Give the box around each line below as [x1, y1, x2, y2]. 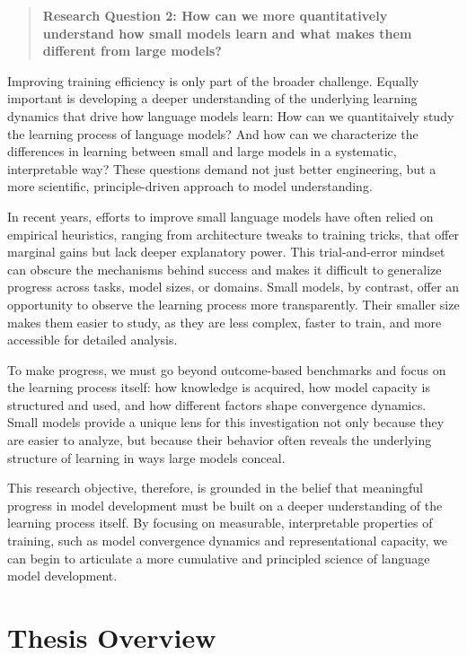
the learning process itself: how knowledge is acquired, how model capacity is [7, 378, 431, 397]
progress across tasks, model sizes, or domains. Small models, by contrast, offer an [7, 277, 460, 296]
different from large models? [42, 41, 222, 60]
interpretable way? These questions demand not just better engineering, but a [7, 159, 436, 178]
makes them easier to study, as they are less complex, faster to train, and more [7, 312, 442, 331]
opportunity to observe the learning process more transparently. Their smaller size [7, 294, 460, 313]
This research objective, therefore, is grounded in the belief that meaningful [7, 478, 423, 497]
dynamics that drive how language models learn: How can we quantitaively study [7, 106, 454, 125]
